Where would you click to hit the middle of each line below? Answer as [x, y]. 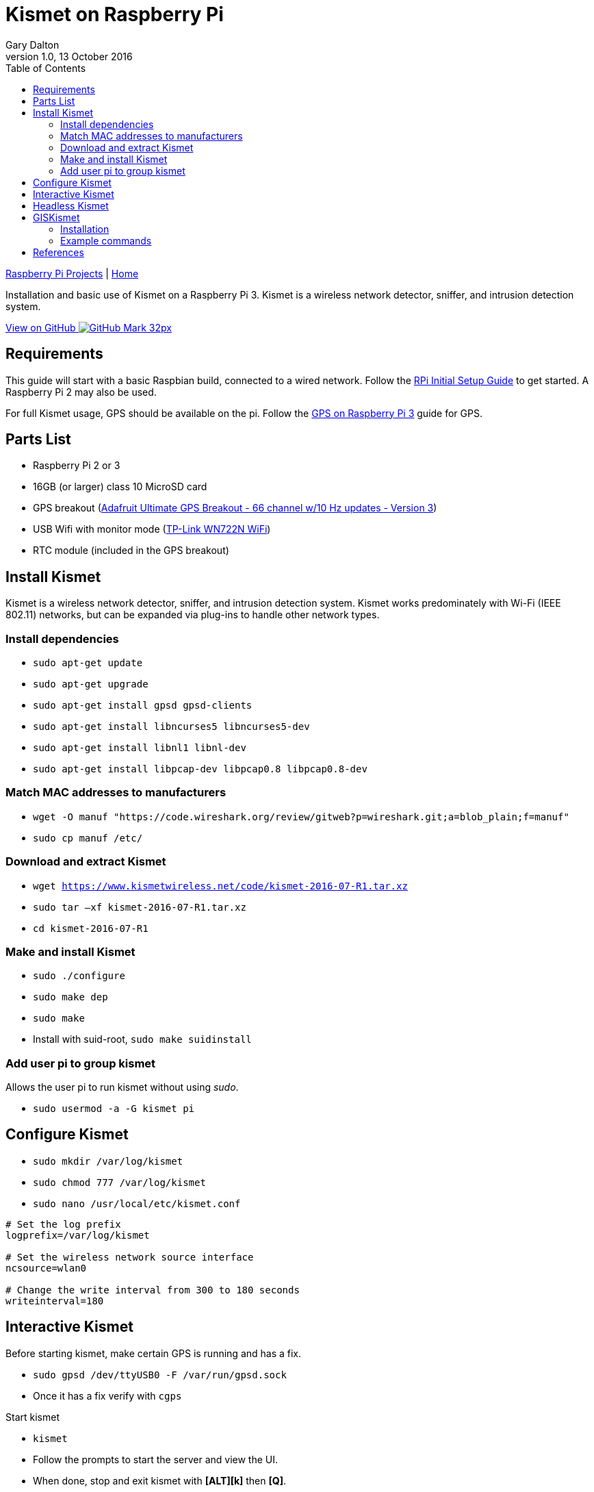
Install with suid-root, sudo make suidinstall [142, 1039]
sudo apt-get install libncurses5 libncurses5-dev [171, 727]
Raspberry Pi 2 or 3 [77, 466]
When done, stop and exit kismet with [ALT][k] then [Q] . [159, 1480]
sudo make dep [70, 997]
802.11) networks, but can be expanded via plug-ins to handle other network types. [193, 615]
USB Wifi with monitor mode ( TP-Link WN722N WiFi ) [152, 529]
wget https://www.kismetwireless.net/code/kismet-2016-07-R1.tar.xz [220, 886]
